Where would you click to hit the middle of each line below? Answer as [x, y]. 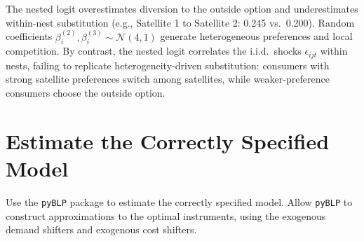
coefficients [29, 36]
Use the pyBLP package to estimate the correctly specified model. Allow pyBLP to [179, 201]
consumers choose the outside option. [86, 93]
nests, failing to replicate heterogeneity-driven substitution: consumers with [168, 65]
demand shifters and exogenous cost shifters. [101, 229]
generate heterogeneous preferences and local [256, 36]
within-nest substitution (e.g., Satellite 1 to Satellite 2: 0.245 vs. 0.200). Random [180, 22]
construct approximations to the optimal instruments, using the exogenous [166, 215]
